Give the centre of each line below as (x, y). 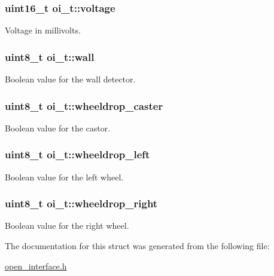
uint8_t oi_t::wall (50, 56)
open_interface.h (36, 266)
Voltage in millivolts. (43, 30)
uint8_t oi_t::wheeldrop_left (77, 154)
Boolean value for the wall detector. (70, 79)
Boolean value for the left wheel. (64, 177)
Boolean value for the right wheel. (67, 226)
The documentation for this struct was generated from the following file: (137, 246)
